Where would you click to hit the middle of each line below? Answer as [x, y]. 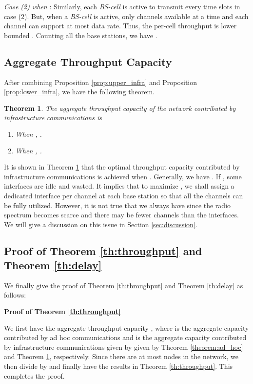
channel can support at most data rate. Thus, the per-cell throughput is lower [120, 26]
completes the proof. [34, 375]
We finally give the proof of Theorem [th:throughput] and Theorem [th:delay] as [124, 285]
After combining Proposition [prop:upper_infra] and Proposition [101, 82]
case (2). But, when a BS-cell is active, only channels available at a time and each [126, 16]
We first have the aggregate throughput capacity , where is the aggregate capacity [126, 328]
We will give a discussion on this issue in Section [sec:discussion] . [101, 224]
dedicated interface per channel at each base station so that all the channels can [124, 195]
